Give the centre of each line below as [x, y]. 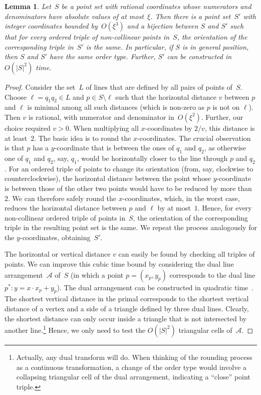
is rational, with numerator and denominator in [101, 117]
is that [15, 148]
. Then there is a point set [191, 16]
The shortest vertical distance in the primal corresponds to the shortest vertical [127, 299]
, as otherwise [225, 148]
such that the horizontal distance [166, 96]
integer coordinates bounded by [51, 26]
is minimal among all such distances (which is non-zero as [116, 107]
